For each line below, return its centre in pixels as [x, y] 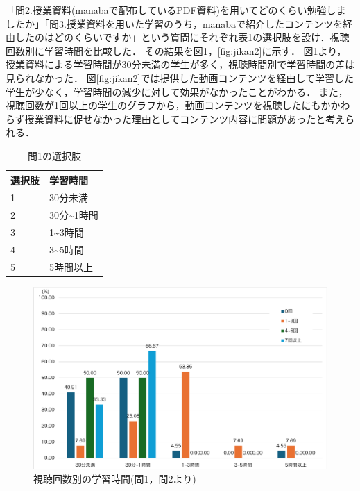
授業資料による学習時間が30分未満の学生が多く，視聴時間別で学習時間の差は [180, 64]
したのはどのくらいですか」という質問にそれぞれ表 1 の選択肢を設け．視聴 [182, 37]
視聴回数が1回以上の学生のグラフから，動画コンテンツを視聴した [154, 105]
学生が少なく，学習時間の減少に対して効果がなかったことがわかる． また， [177, 91]
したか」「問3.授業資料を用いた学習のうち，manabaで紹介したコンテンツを [174, 23]
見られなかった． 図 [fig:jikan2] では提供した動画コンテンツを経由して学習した [180, 77]
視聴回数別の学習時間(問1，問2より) [115, 479]
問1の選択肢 [54, 155]
